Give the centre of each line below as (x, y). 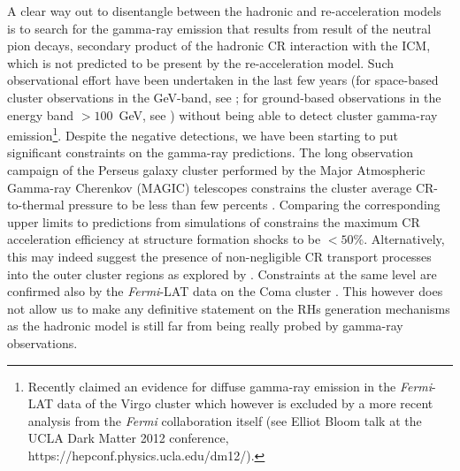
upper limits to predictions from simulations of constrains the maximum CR (214, 221)
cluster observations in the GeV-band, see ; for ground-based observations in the (224, 97)
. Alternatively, (404, 239)
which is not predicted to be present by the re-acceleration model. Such (201, 62)
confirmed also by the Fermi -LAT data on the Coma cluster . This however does (225, 291)
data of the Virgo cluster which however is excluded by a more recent (245, 403)
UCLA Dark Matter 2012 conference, (128, 438)
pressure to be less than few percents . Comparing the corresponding (254, 205)
